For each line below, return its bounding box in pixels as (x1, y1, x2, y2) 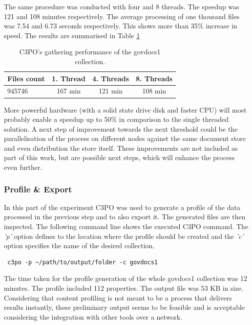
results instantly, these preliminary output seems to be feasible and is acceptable (4, 302, 245, 312)
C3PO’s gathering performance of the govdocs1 (19, 46, 161, 57)
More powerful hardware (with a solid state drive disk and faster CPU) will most (4, 104, 247, 115)
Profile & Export (4, 183, 72, 195)
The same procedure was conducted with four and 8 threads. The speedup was (4, 1, 239, 11)
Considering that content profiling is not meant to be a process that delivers (4, 292, 232, 302)
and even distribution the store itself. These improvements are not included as (4, 142, 238, 153)
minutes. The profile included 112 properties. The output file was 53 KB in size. (4, 283, 243, 293)
